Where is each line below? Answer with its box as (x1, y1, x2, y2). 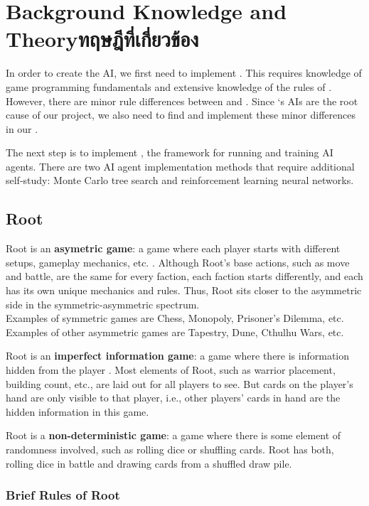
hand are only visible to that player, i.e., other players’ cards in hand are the (6, 390, 341, 405)
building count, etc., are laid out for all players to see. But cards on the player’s (6, 376, 353, 391)
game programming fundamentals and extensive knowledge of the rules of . (6, 79, 332, 94)
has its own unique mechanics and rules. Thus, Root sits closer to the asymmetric (6, 283, 362, 298)
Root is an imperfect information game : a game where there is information (6, 348, 350, 363)
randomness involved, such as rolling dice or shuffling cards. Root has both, (6, 441, 334, 456)
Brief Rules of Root (6, 486, 120, 504)
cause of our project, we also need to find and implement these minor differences (6, 107, 355, 122)
